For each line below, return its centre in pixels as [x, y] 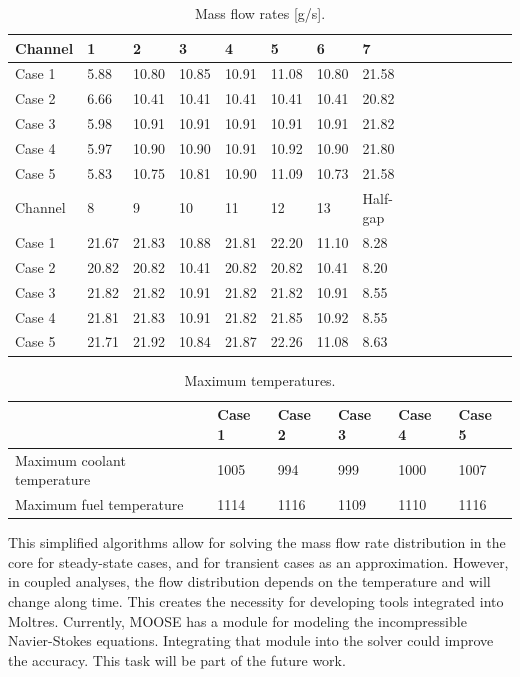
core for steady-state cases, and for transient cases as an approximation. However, [258, 561]
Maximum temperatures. [260, 379]
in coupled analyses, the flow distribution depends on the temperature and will [249, 581]
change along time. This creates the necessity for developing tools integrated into [256, 600]
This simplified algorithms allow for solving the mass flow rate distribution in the [257, 542]
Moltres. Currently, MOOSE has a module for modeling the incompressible [237, 620]
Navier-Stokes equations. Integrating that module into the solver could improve [251, 640]
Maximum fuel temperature [99, 504]
